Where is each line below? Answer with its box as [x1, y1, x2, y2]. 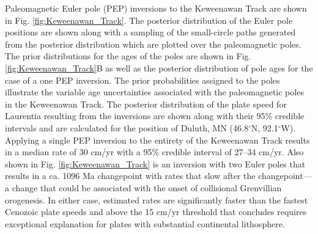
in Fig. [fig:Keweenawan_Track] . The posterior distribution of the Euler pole [5, 13, 293, 26]
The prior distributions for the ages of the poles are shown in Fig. [5, 49, 251, 62]
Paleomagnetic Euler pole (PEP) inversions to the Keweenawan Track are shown [5, 2, 307, 14]
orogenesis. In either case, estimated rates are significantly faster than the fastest [5, 193, 308, 206]
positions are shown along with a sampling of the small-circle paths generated [5, 26, 296, 38]
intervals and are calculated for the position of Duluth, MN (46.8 [5, 121, 248, 134]
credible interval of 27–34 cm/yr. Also [161, 145, 304, 158]
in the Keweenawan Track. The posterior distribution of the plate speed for [5, 97, 287, 110]
